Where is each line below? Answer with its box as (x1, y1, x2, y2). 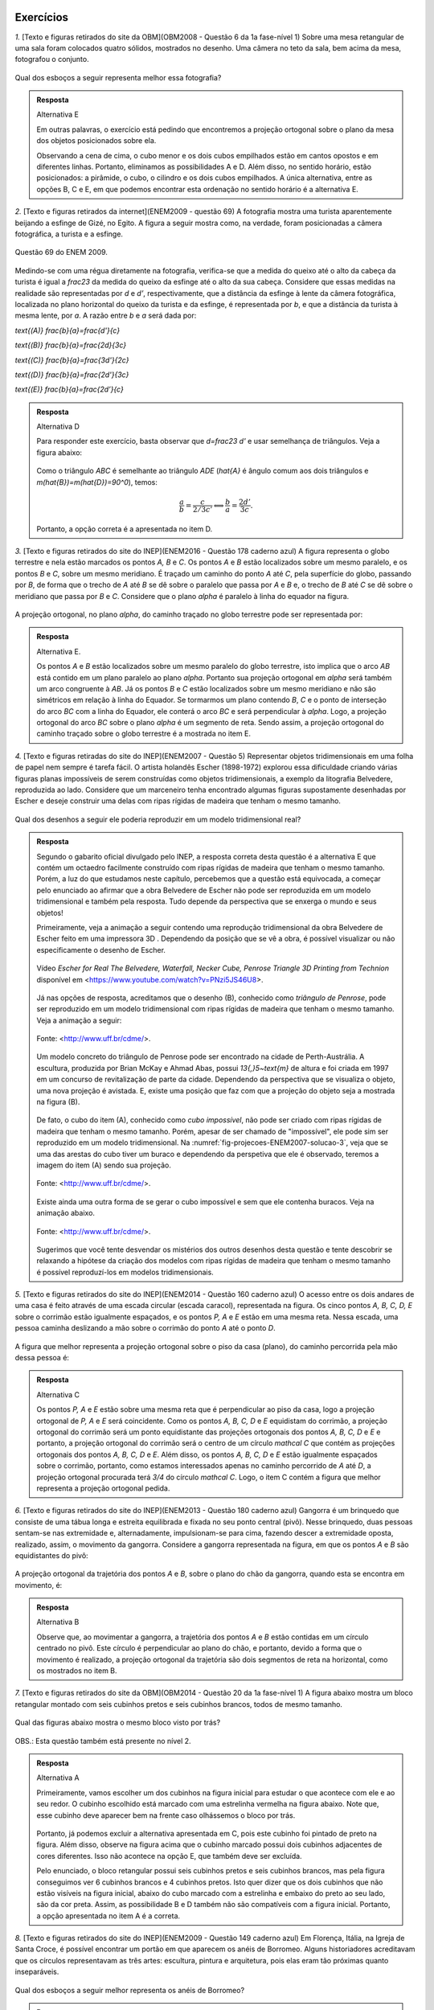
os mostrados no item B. (36, 1666, 117, 1676)
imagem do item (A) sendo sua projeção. (36, 1160, 172, 1170)
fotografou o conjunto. (14, 55, 89, 64)
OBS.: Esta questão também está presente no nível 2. (14, 1736, 192, 1745)
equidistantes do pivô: (14, 1550, 88, 1560)
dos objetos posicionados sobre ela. (36, 136, 157, 146)
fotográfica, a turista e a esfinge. (14, 229, 124, 239)
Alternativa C (36, 1389, 80, 1399)
